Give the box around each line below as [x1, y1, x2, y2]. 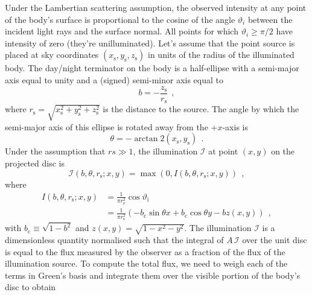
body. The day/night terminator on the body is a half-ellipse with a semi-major [5, 62, 299, 74]
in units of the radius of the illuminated [148, 48, 294, 61]
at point [208, 145, 238, 157]
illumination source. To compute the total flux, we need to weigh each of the [5, 257, 288, 270]
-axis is [222, 120, 248, 133]
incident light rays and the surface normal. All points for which [5, 25, 238, 37]
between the [247, 13, 293, 25]
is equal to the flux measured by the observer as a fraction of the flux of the [5, 245, 285, 258]
